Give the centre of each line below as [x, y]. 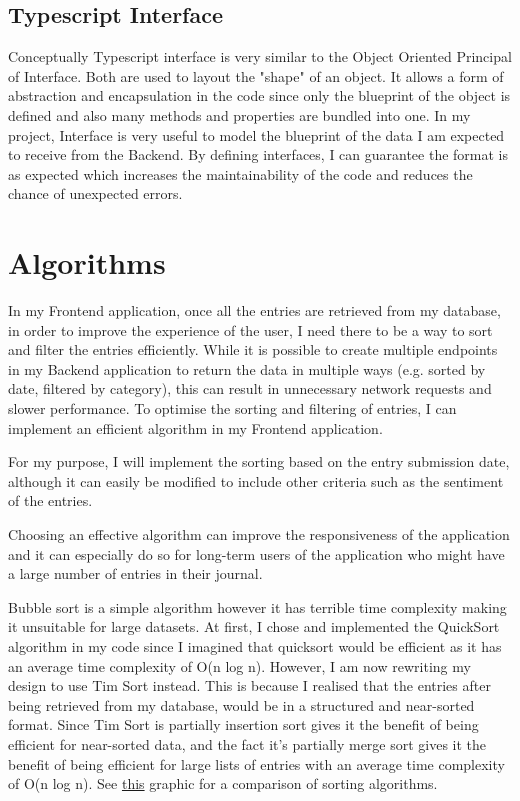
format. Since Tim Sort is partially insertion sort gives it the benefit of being [243, 724]
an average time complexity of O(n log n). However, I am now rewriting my [239, 665]
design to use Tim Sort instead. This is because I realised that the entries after [249, 685]
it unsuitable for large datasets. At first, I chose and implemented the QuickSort [254, 626]
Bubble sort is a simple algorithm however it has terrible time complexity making [257, 606]
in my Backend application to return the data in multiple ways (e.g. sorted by [247, 368]
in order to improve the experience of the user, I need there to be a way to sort [250, 329]
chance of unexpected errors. [95, 193]
